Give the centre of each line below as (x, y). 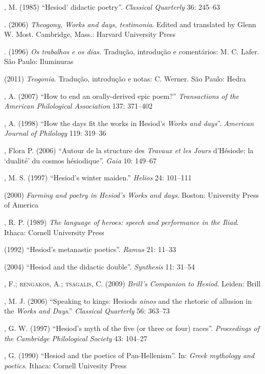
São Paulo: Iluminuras (39, 61)
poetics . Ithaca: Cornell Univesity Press (65, 365)
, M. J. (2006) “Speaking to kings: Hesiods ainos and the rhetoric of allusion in (128, 300)
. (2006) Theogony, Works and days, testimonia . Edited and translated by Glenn (130, 24)
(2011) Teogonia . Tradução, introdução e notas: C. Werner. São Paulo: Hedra (125, 78)
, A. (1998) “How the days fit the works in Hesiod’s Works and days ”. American (129, 123)
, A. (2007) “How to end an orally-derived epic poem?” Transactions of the (122, 96)
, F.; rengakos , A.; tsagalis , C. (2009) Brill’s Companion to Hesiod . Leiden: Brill (132, 284)
